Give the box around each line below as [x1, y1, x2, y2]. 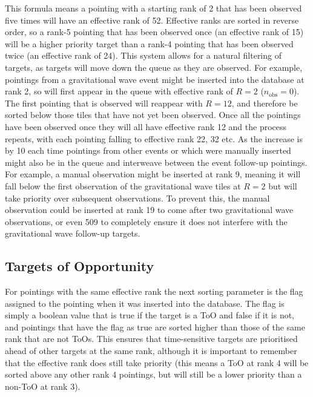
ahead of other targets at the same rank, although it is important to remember [5, 344, 297, 357]
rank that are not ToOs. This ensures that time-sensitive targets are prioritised [5, 332, 298, 345]
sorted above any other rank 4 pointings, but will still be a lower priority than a [5, 368, 302, 381]
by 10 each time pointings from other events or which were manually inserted [5, 144, 291, 157]
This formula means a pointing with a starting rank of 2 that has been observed [5, 2, 302, 14]
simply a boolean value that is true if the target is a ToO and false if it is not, [5, 309, 295, 321]
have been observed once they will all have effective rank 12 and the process [5, 120, 287, 133]
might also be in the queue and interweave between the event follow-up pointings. [5, 156, 308, 168]
